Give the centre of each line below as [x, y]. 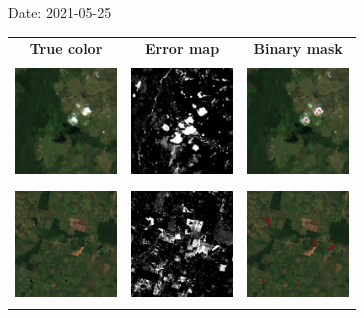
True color [66, 48]
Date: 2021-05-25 [60, 12]
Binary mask [298, 48]
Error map [182, 48]
